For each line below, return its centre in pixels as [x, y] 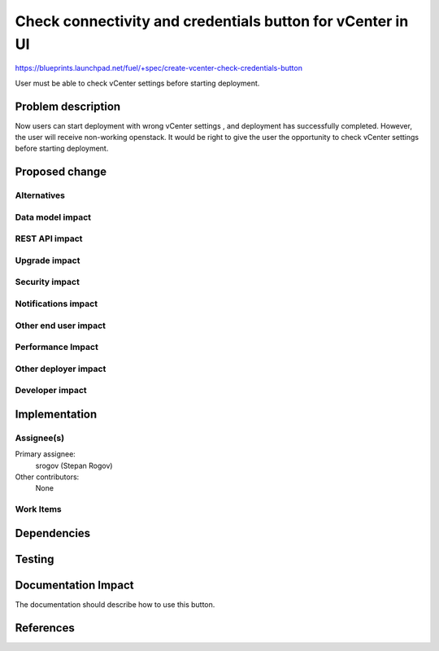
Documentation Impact [74, 585]
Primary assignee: [46, 454]
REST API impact [49, 238]
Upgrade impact [48, 260]
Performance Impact [57, 347]
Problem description [68, 106]
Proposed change [61, 172]
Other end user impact [60, 325]
